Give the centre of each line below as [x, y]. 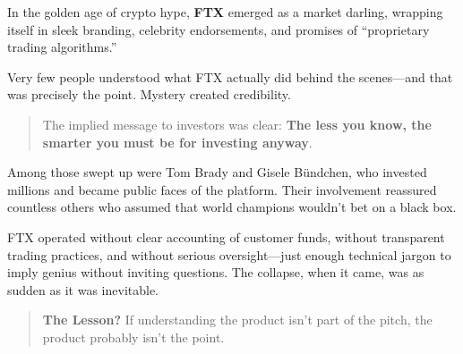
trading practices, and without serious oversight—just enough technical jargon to [229, 254]
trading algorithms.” [62, 47]
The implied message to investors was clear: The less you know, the [237, 124]
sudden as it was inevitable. [83, 289]
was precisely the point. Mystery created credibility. [149, 94]
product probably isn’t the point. [133, 337]
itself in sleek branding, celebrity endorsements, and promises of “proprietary [219, 29]
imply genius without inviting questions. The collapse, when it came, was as [216, 272]
